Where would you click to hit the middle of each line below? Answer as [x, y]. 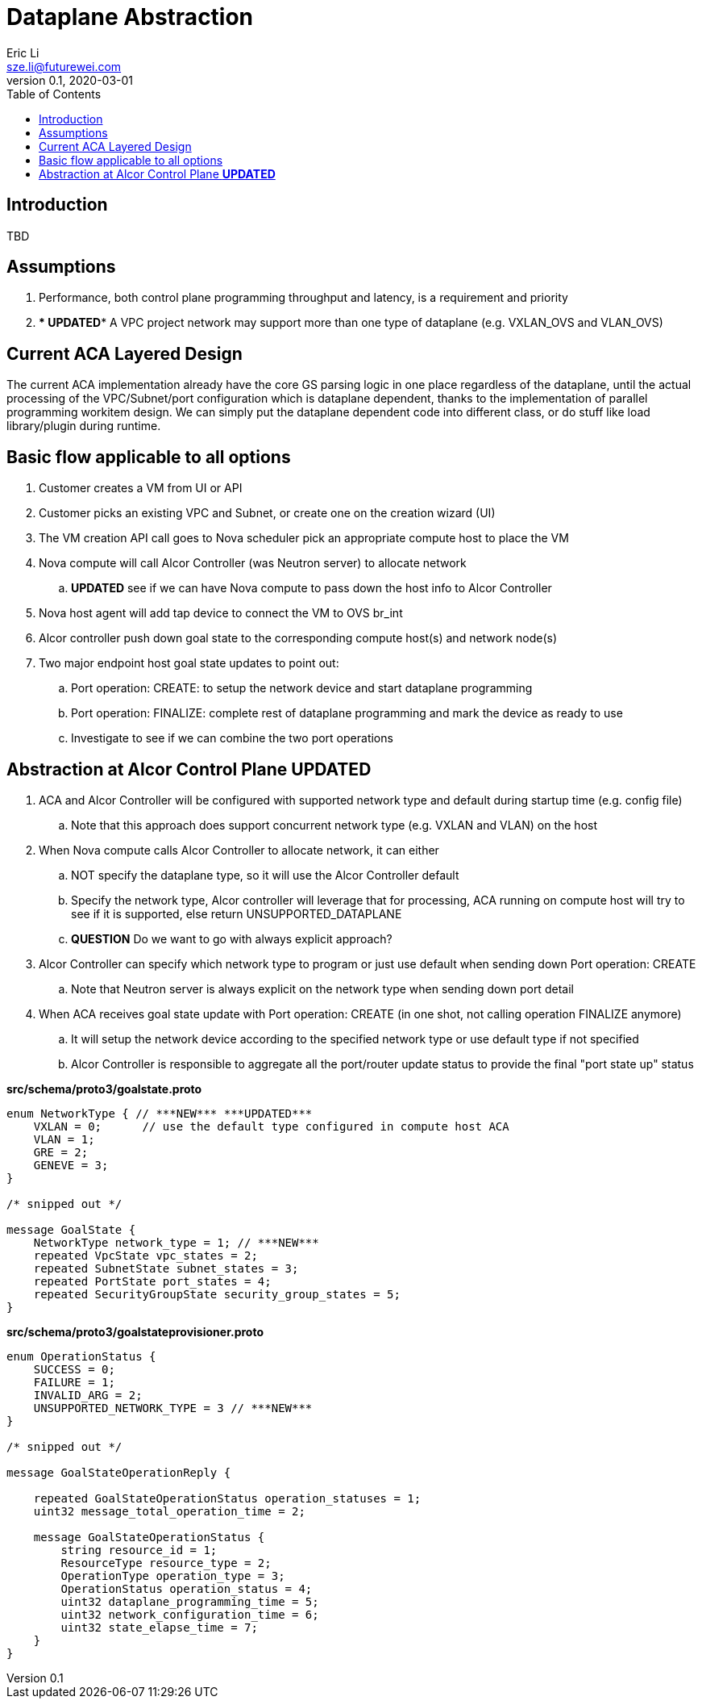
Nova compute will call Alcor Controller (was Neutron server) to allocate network [253, 563]
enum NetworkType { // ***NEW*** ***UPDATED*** [160, 1113]
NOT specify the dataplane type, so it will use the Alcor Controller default [265, 875]
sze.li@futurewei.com [64, 66]
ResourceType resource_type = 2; [166, 1563]
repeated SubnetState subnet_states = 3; [166, 1268]
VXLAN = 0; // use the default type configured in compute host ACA [271, 1126]
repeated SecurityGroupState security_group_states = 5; [217, 1294]
